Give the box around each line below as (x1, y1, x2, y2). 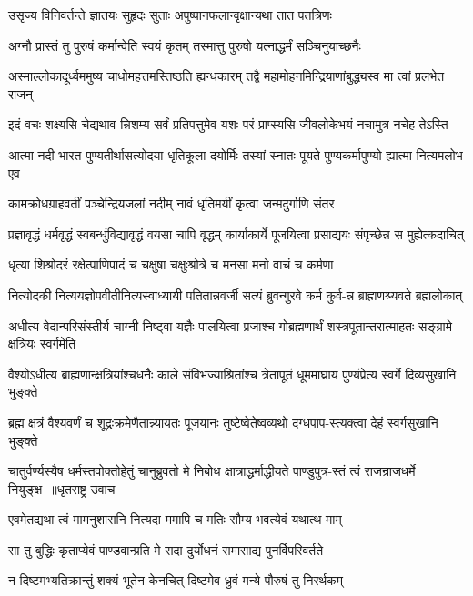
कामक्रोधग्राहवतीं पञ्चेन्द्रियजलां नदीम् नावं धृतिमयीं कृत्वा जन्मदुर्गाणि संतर (8, 194, 335, 213)
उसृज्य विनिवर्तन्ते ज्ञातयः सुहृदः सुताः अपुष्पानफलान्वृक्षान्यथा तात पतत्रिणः (8, 5, 332, 24)
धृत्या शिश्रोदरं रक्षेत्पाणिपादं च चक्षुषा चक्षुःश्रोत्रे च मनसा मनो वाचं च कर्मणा (8, 255, 334, 274)
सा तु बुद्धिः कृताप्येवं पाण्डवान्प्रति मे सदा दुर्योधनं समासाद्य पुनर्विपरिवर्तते (8, 540, 324, 559)
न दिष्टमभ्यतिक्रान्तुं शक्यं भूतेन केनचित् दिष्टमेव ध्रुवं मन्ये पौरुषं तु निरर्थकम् (8, 571, 343, 590)
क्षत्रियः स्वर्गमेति (8, 334, 76, 353)
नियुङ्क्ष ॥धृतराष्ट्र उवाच (8, 479, 116, 498)
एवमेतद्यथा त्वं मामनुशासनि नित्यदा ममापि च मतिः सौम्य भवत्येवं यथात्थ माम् (8, 510, 342, 529)
